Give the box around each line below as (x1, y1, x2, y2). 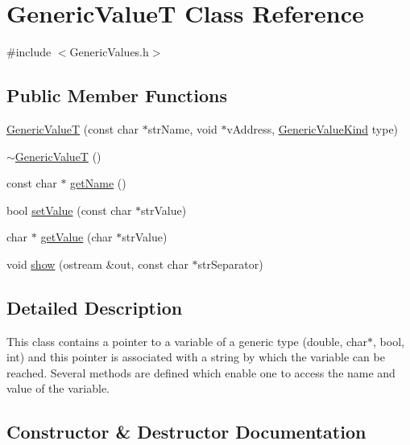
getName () (70, 175, 126, 192)
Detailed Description (6, 295, 183, 319)
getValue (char (40, 229, 113, 245)
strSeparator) (197, 255, 263, 272)
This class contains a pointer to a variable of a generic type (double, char (6, 332, 368, 349)
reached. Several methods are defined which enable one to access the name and (6, 364, 396, 381)
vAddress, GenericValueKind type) (226, 120, 399, 137)
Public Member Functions (6, 83, 227, 108)
